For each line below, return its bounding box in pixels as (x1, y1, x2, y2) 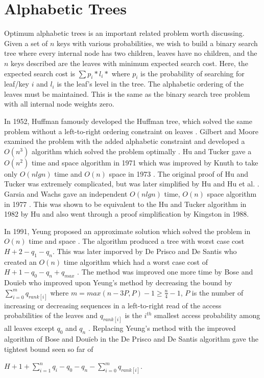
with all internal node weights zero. (4, 98, 114, 109)
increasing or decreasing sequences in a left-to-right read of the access (4, 300, 222, 310)
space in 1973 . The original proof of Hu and (109, 168, 248, 179)
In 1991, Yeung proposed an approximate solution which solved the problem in (4, 225, 251, 236)
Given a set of (4, 37, 48, 48)
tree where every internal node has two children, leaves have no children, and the (4, 48, 257, 58)
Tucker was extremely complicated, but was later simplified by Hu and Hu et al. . (4, 178, 259, 189)
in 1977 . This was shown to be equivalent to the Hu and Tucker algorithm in (4, 198, 247, 209)
